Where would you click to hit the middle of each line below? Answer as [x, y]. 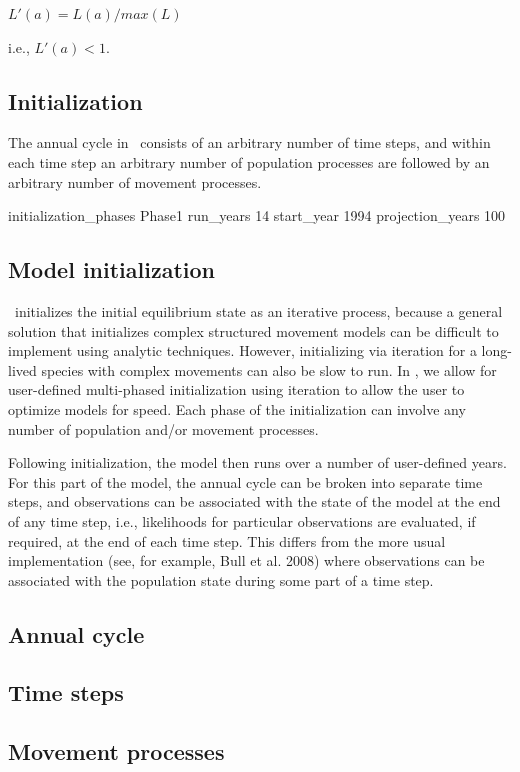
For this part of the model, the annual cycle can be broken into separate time [245, 481]
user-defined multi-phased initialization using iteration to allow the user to [236, 389]
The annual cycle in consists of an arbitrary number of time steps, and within [249, 142]
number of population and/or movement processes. [163, 428]
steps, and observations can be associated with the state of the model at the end [254, 501]
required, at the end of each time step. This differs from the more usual [227, 540]
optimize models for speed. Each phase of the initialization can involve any [237, 408]
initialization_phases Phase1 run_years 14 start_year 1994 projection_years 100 [257, 215]
